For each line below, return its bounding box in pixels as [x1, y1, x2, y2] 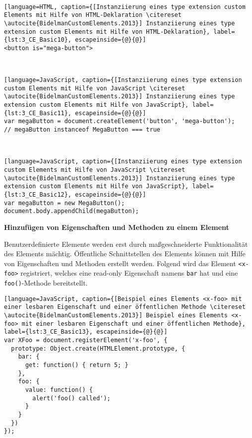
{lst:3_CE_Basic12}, [4, 191, 72, 198]
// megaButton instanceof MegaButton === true [4, 126, 160, 134]
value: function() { [25, 386, 93, 393]
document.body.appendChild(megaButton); [4, 208, 139, 215]
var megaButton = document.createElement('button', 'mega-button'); [4, 118, 235, 125]
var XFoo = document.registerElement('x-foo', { [4, 336, 168, 344]
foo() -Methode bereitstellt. [4, 278, 88, 288]
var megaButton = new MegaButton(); [4, 199, 125, 207]
